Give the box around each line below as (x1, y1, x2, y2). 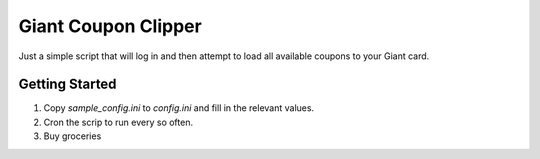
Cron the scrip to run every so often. (43, 116, 194, 128)
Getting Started (18, 76, 117, 93)
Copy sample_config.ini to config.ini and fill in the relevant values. (43, 102, 315, 114)
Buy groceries (43, 130, 102, 142)
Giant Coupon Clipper (18, 15, 202, 37)
